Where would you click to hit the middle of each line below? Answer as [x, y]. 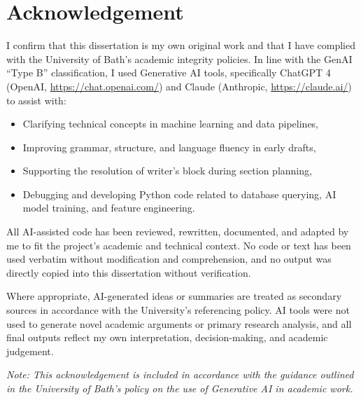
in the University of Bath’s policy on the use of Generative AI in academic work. [180, 388]
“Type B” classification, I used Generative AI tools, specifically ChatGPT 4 [169, 73]
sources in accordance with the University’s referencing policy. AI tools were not [178, 310]
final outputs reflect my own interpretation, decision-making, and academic [167, 337]
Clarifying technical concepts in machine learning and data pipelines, [171, 124]
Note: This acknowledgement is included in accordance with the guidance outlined [180, 374]
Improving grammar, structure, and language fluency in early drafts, [169, 147]
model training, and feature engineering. [109, 208]
